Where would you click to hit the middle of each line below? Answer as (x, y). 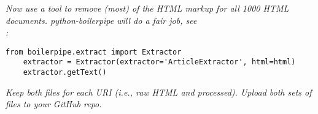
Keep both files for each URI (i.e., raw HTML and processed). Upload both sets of (159, 92)
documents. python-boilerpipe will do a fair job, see (101, 20)
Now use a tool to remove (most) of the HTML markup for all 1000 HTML (147, 8)
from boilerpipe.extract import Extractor (94, 52)
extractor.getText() (65, 73)
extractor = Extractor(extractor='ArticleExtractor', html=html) (159, 62)
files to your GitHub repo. (54, 104)
